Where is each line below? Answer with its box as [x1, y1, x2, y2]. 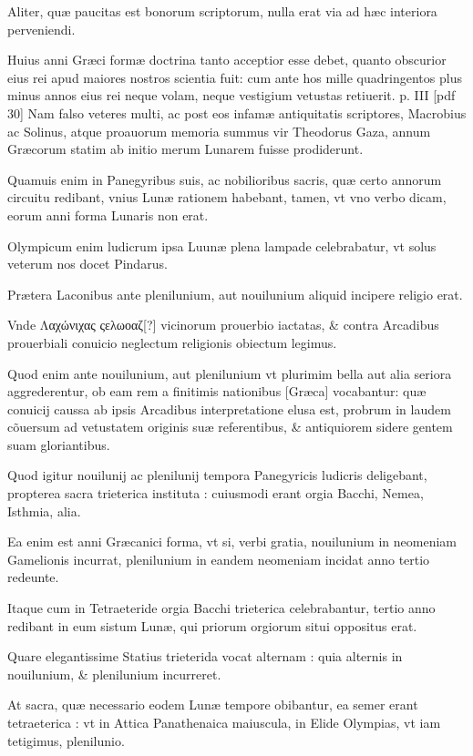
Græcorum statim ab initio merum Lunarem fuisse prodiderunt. [7, 139, 364, 158]
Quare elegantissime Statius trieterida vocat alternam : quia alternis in [7, 647, 403, 666]
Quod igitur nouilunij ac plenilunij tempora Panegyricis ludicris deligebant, [7, 465, 427, 485]
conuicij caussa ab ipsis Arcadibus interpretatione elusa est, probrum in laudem [7, 399, 451, 418]
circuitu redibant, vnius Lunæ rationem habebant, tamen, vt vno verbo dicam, [7, 188, 447, 207]
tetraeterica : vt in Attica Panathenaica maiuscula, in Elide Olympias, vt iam [7, 713, 441, 731]
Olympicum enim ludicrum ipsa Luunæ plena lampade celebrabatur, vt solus [7, 236, 437, 255]
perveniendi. [7, 19, 76, 38]
